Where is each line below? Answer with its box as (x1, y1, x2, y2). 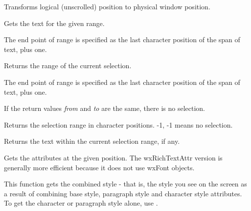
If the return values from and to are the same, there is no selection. (4, 103, 205, 113)
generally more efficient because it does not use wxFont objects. (4, 162, 195, 172)
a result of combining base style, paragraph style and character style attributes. (4, 188, 242, 198)
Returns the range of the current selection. (4, 60, 132, 71)
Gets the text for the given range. (4, 18, 105, 28)
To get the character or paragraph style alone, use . (4, 198, 158, 208)
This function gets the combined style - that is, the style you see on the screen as (4, 179, 247, 189)
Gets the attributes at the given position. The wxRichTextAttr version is (4, 152, 223, 162)
